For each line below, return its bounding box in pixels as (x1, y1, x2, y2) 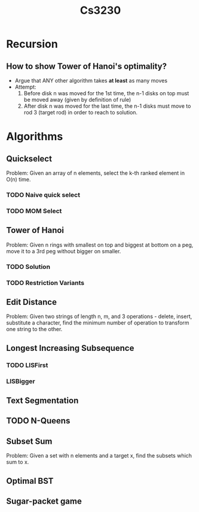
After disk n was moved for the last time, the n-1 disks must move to (23, 102, 191, 110)
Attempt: (14, 83, 36, 90)
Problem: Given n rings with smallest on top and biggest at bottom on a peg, (6, 241, 194, 249)
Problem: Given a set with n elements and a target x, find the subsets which (6, 452, 192, 459)
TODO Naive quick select (6, 190, 81, 199)
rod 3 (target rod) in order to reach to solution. (23, 109, 138, 116)
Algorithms (6, 130, 63, 144)
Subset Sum (6, 436, 53, 446)
